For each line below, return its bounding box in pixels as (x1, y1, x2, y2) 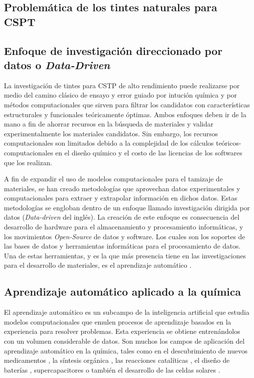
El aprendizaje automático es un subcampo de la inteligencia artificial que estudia (4, 307, 250, 317)
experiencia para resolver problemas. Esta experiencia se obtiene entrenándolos (4, 326, 240, 336)
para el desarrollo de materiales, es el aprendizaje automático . (4, 260, 192, 270)
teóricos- (216, 138, 241, 148)
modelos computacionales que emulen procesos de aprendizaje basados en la (4, 316, 231, 327)
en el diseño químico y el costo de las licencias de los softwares (55, 147, 243, 157)
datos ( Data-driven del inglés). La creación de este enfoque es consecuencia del (4, 212, 240, 222)
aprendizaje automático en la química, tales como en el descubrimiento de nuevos (4, 345, 248, 355)
